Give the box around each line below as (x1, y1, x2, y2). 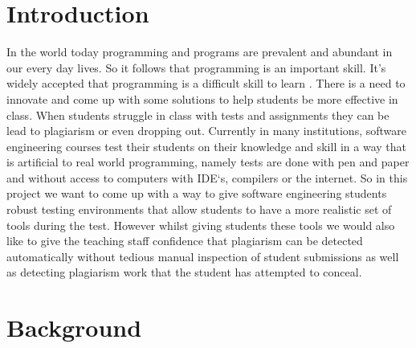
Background (6, 311, 142, 344)
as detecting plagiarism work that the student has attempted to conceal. (6, 264, 362, 280)
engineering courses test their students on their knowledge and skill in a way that (6, 137, 406, 154)
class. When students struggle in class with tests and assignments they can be (6, 106, 389, 123)
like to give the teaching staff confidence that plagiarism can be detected (6, 232, 363, 249)
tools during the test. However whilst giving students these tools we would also (6, 216, 395, 233)
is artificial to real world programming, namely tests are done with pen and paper (6, 154, 410, 170)
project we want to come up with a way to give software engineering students (6, 185, 387, 202)
